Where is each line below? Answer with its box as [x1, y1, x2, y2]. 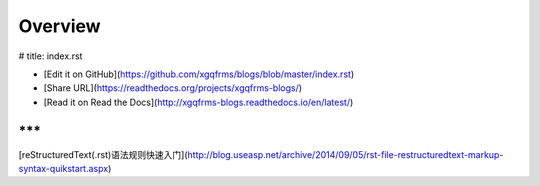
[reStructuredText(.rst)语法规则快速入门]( [18, 148, 189, 160]
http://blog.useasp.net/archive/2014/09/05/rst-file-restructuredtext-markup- [187, 148, 504, 160]
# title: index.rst [18, 50, 83, 62]
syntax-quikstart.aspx [18, 163, 109, 175]
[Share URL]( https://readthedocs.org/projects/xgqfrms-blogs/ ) [43, 82, 303, 94]
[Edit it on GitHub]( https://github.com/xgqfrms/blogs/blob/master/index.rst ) [43, 68, 355, 80]
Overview [18, 15, 101, 37]
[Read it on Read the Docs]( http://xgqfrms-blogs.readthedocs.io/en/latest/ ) [43, 96, 354, 108]
